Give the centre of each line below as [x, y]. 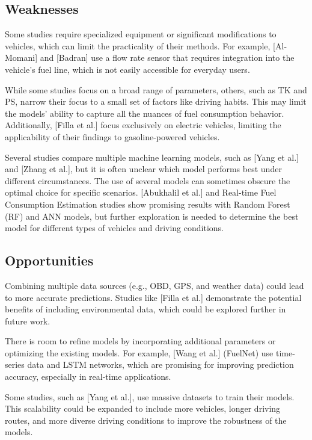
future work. [28, 321]
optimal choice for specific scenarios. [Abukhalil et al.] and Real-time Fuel [141, 192]
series [15, 364]
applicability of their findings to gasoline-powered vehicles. [112, 136]
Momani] [21, 57]
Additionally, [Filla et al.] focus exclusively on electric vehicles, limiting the [143, 125]
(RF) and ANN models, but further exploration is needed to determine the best [152, 216]
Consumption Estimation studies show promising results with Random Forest [148, 204]
